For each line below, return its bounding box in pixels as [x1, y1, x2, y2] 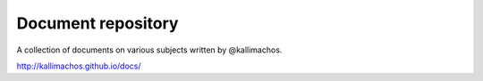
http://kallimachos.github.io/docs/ [16, 61, 142, 71]
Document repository [16, 13, 179, 33]
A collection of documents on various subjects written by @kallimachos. [16, 45, 283, 55]
